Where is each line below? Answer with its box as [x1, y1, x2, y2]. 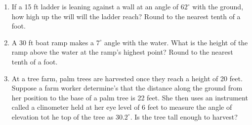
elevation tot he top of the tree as [11, 111, 114, 122]
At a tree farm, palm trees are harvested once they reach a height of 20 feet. [11, 73, 243, 83]
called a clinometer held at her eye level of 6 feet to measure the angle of [11, 102, 232, 112]
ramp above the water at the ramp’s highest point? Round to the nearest [11, 47, 233, 57]
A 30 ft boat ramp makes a [11, 37, 94, 47]
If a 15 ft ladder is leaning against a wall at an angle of [11, 1, 179, 11]
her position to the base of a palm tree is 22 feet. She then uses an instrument [11, 92, 248, 102]
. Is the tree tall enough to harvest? [130, 111, 238, 122]
